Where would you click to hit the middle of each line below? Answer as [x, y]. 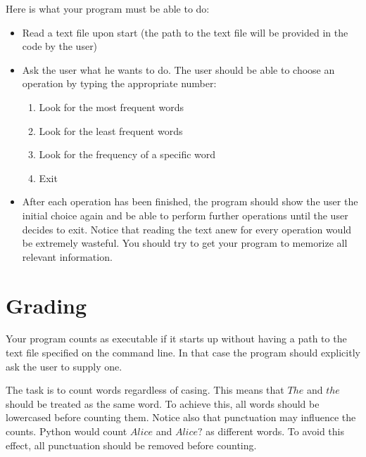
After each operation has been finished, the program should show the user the [190, 201]
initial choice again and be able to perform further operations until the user [185, 215]
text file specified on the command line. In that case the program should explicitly [183, 353]
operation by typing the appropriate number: [119, 83]
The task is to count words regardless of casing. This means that [145, 390]
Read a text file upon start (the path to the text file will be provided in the [185, 32]
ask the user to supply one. [64, 366]
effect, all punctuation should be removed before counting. [131, 445]
